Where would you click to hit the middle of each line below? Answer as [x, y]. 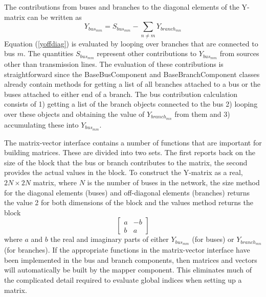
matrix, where [55, 182]
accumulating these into [41, 124]
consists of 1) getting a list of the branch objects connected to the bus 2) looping [131, 104]
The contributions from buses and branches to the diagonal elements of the [122, 7]
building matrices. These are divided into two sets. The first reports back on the [130, 152]
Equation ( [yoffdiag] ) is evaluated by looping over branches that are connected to [131, 43]
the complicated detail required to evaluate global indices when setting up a [123, 280]
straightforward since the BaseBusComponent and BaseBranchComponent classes [132, 74]
